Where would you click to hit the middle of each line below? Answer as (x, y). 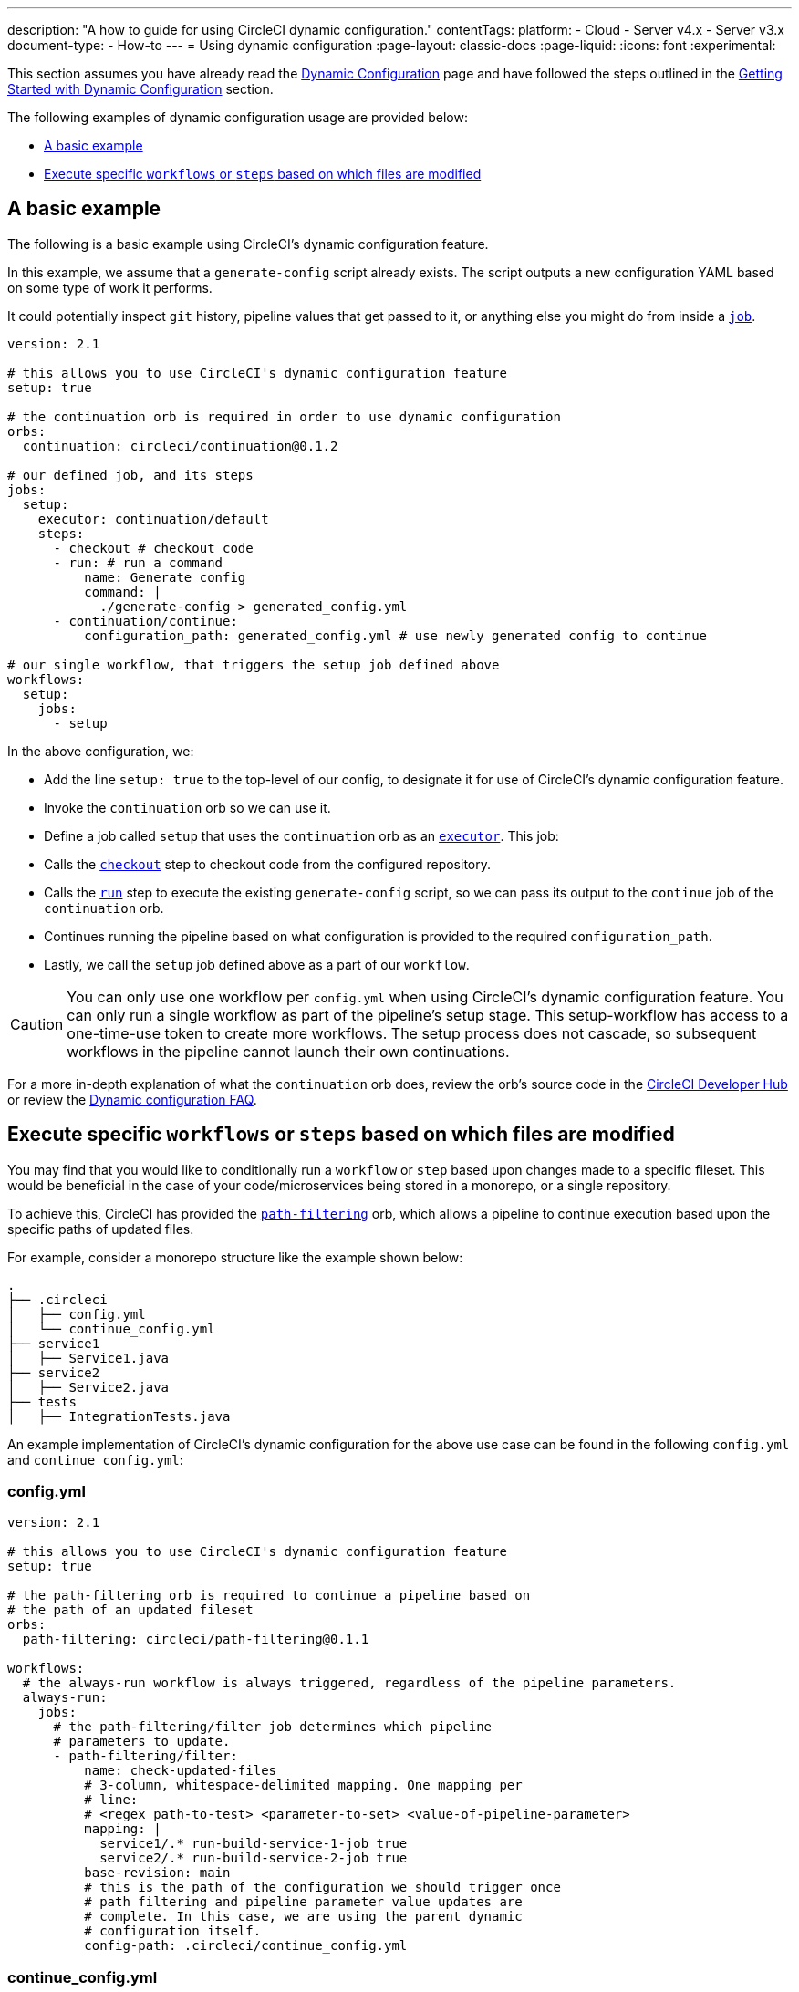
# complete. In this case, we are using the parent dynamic (303, 1917)
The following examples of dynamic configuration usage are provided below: (238, 117)
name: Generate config (165, 577)
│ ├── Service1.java (88, 1358)
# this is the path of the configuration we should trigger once (322, 1888)
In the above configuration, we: (101, 751)
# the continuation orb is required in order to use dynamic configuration (284, 416)
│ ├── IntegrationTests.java (119, 1416)
